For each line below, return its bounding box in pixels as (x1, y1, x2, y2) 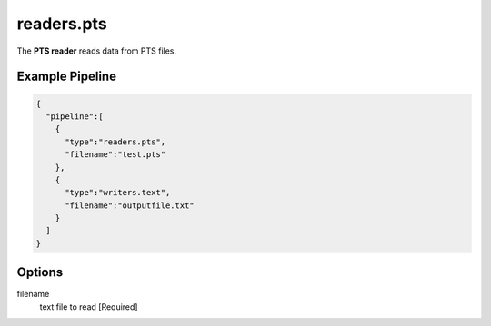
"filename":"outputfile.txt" (65, 200, 195, 211)
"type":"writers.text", (65, 187, 171, 198)
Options (16, 264, 64, 281)
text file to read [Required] (39, 301, 138, 312)
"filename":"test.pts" (65, 150, 166, 160)
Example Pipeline (16, 69, 117, 84)
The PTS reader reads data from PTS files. (16, 45, 177, 56)
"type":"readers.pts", (65, 136, 166, 147)
